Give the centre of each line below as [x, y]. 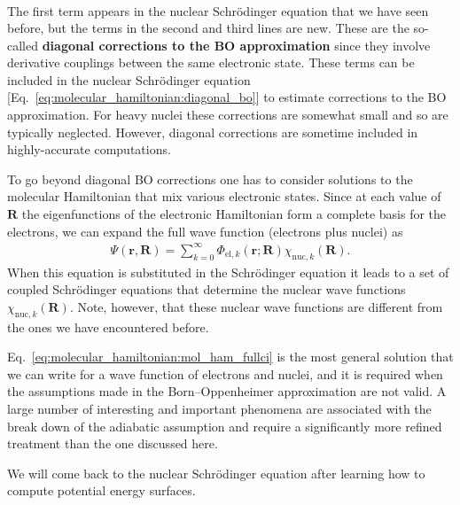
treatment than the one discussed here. [113, 443]
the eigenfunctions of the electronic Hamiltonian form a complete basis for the [234, 214]
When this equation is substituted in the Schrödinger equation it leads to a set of [228, 272]
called [23, 45]
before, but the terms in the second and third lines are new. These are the [208, 28]
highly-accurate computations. [89, 149]
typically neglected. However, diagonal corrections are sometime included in [213, 132]
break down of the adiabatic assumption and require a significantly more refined [225, 426]
